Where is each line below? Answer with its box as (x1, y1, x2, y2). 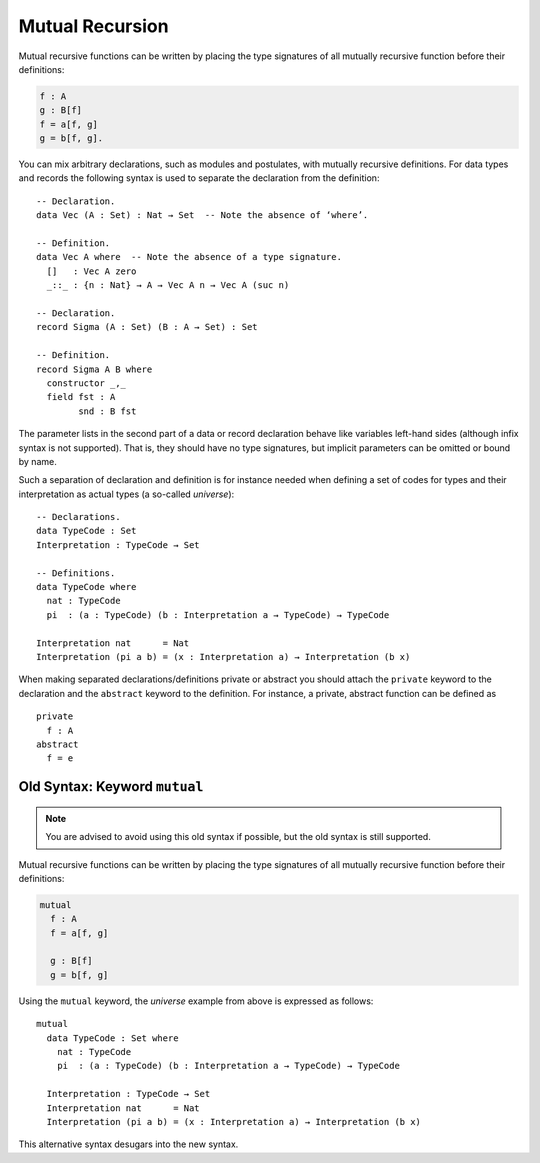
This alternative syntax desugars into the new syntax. (18, 1138, 239, 1150)
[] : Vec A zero (46, 265, 137, 277)
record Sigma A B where (36, 363, 153, 375)
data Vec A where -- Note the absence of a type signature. (36, 251, 342, 263)
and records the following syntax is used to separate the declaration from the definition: (18, 172, 380, 184)
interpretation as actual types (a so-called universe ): (18, 488, 235, 500)
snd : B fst (78, 405, 137, 417)
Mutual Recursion (18, 15, 169, 37)
